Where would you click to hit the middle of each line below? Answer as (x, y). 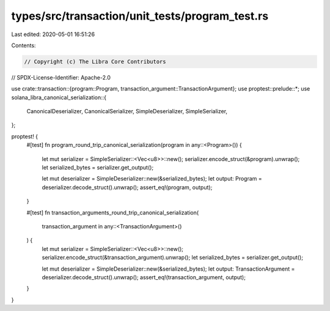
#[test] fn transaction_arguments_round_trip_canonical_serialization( (113, 212)
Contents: (24, 45)
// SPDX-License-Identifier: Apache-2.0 (61, 77)
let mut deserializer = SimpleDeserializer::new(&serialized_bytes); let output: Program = (152, 179)
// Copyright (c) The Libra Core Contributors (95, 62)
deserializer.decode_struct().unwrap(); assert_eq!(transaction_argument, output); (144, 277)
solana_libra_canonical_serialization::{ (59, 97)
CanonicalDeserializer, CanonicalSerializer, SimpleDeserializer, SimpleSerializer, (127, 111)
